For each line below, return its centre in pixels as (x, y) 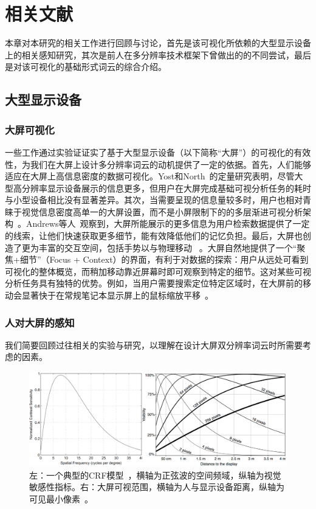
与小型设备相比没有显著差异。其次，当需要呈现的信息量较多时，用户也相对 (154, 200)
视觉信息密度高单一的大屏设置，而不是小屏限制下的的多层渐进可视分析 (162, 211)
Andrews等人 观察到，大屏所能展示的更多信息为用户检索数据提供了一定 (168, 223)
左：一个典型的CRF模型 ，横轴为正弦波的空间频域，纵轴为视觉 (155, 475)
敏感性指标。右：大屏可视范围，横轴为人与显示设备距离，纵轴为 (157, 487)
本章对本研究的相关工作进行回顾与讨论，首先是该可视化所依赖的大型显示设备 (158, 43)
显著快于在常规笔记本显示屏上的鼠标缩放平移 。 (117, 295)
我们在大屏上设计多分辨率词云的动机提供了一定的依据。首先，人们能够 (170, 164)
